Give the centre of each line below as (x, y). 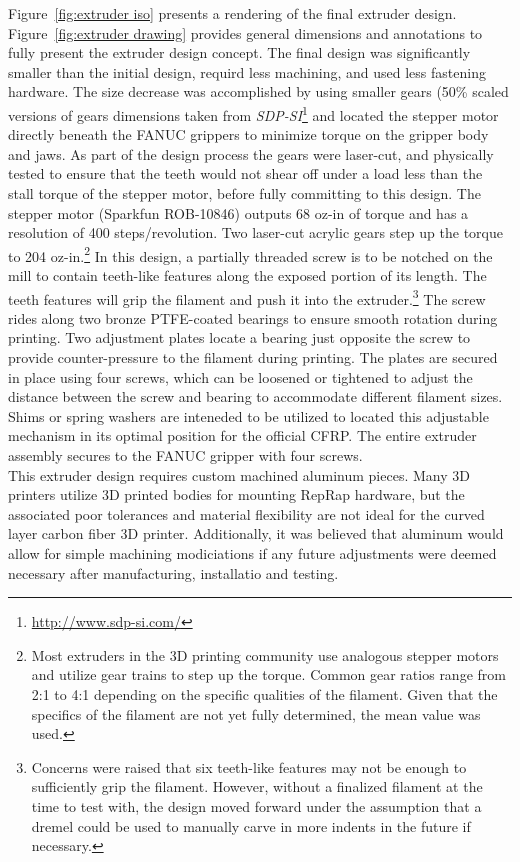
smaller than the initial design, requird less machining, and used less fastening (247, 71)
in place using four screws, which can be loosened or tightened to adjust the (240, 376)
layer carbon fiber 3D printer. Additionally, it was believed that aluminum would (256, 533)
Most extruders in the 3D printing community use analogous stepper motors (265, 654)
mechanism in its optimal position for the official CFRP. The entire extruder (242, 435)
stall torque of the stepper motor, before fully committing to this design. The (244, 193)
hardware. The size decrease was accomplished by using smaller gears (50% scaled (258, 91)
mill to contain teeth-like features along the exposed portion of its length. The (247, 275)
